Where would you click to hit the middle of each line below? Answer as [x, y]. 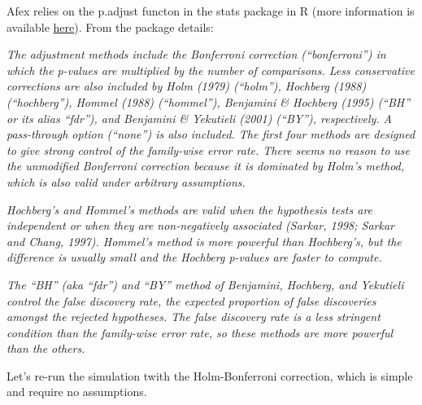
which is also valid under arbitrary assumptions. [126, 181]
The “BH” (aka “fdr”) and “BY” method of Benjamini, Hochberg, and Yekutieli [205, 284]
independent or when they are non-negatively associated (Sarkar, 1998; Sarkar [200, 225]
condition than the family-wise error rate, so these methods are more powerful [200, 332]
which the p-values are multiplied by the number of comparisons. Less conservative [211, 70]
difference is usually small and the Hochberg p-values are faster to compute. [194, 257]
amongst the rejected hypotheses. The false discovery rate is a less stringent [194, 317]
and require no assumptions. [77, 392]
